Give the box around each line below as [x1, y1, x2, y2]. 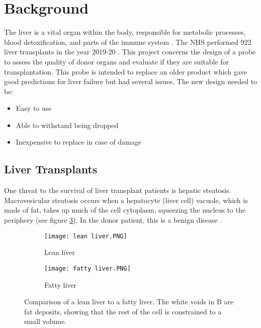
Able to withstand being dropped [16, 119, 119, 130]
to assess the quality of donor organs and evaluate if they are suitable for [4, 56, 229, 67]
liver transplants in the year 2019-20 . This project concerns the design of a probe [4, 46, 256, 57]
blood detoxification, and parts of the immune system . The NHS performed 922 [4, 36, 251, 47]
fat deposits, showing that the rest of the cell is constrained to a [24, 306, 222, 316]
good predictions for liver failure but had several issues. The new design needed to [4, 76, 257, 87]
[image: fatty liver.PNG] [44, 265, 131, 272]
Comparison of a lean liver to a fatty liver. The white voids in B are [24, 296, 234, 307]
